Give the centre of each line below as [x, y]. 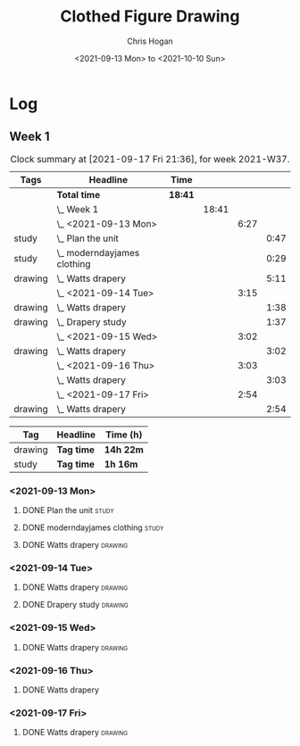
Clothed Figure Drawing [150, 17]
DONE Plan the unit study [68, 510]
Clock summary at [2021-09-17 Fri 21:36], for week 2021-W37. [150, 159]
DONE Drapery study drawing [75, 605]
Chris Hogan [150, 41]
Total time [79, 195]
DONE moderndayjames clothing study [93, 527]
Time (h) [124, 435]
